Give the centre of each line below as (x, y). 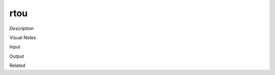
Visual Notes (23, 37)
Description (22, 28)
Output (17, 56)
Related (17, 65)
